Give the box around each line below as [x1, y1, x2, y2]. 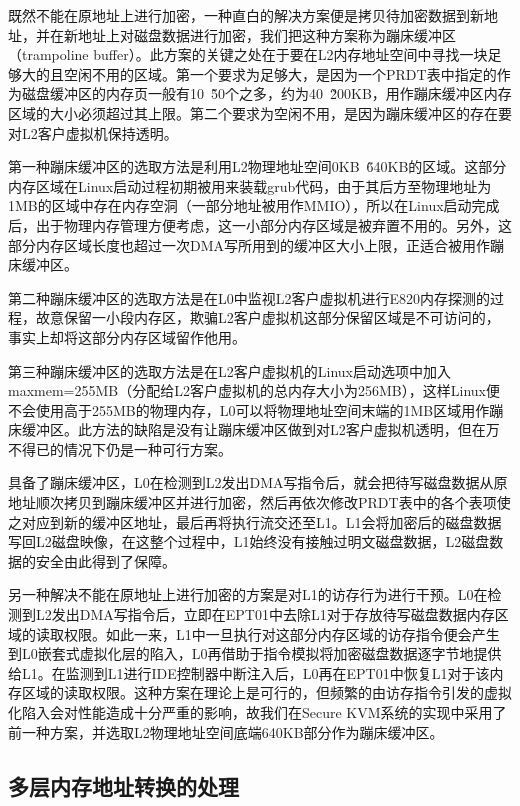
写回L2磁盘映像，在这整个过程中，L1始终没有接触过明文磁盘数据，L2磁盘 [8, 531, 490, 552]
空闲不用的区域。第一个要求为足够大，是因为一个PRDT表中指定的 [63, 63, 497, 84]
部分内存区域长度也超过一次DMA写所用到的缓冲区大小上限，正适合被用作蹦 [8, 234, 505, 255]
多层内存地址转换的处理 [8, 770, 239, 801]
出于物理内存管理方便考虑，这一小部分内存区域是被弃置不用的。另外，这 [35, 214, 512, 235]
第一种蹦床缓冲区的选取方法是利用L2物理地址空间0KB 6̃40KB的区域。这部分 [8, 156, 507, 177]
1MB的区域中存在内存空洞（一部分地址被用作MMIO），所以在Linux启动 [8, 195, 472, 216]
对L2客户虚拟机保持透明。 [8, 122, 178, 143]
